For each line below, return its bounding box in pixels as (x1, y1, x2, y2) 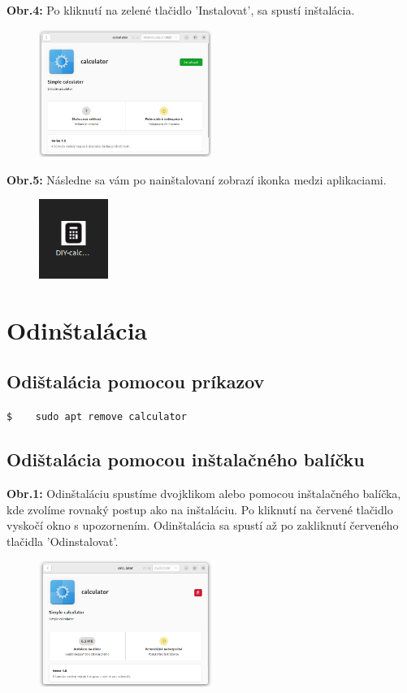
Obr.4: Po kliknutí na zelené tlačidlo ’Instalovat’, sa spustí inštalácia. (6, 2, 355, 18)
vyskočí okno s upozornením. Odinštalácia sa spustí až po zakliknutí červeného (6, 517, 399, 534)
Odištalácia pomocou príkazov (6, 369, 265, 394)
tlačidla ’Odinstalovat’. (6, 532, 119, 549)
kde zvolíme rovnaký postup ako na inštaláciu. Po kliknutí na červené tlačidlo (6, 500, 393, 518)
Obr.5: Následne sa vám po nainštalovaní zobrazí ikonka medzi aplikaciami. (6, 171, 387, 188)
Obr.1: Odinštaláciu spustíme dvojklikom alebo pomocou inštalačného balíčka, (6, 485, 401, 502)
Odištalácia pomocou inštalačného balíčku (6, 447, 365, 472)
